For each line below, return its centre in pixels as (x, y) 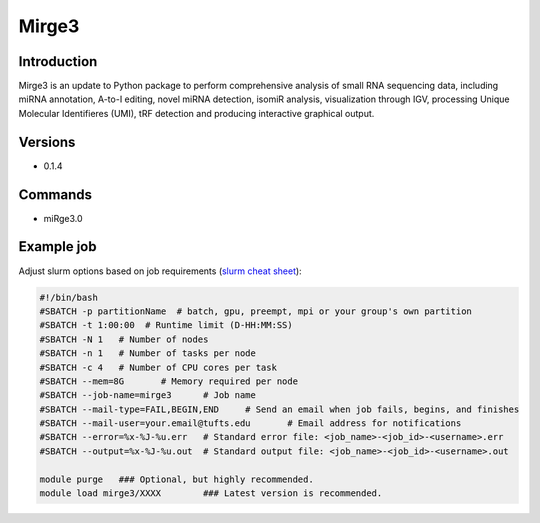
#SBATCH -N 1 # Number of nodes (124, 339)
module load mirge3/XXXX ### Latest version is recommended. (211, 493)
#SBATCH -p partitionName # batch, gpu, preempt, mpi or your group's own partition (255, 311)
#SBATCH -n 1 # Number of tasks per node (148, 353)
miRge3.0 (63, 218)
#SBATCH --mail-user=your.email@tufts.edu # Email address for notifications (250, 423)
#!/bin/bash (69, 297)
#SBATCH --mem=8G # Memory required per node (169, 381)
